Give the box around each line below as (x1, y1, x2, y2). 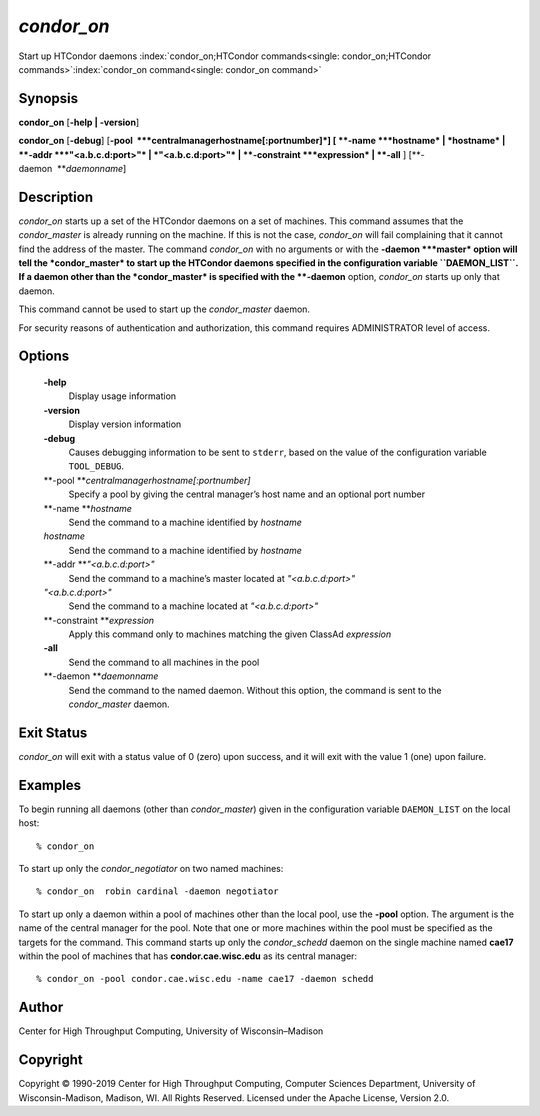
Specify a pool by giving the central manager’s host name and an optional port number (68, 488, 425, 500)
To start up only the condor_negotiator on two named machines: (18, 863, 284, 875)
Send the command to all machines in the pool (68, 656, 260, 668)
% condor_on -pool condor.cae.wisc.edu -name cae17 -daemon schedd (36, 973, 374, 985)
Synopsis (18, 90, 79, 107)
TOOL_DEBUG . (68, 460, 125, 472)
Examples (18, 776, 82, 794)
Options (18, 348, 70, 365)
